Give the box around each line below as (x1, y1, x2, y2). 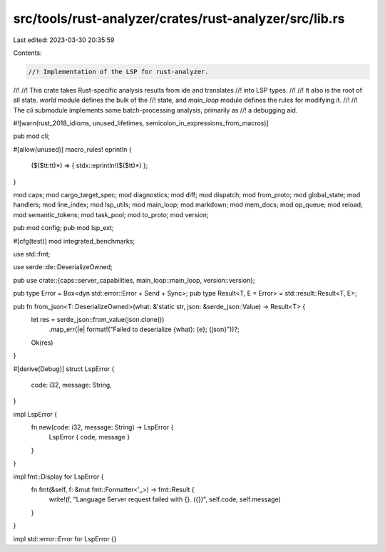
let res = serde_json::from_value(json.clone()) (31, 315, 165, 323)
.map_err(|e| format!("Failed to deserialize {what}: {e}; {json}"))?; (48, 325, 240, 334)
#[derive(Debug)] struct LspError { (13, 364, 115, 373)
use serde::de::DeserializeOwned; (13, 263, 113, 271)
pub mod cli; (13, 132, 50, 140)
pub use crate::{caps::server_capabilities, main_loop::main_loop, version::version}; (13, 276, 256, 284)
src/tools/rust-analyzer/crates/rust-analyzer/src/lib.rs (13, 11, 345, 26)
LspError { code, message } (48, 433, 130, 442)
